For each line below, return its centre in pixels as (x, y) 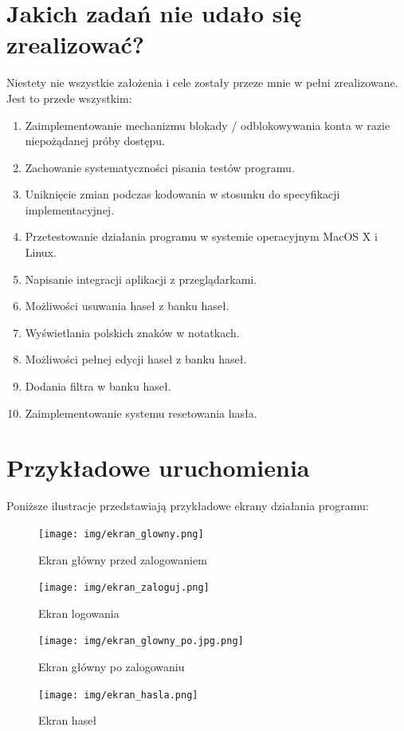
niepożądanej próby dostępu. (95, 141)
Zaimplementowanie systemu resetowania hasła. (141, 413)
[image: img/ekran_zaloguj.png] (124, 588)
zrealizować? (75, 44)
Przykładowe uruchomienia (158, 468)
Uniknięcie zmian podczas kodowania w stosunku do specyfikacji (182, 194)
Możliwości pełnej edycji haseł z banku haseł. (136, 359)
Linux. (41, 252)
